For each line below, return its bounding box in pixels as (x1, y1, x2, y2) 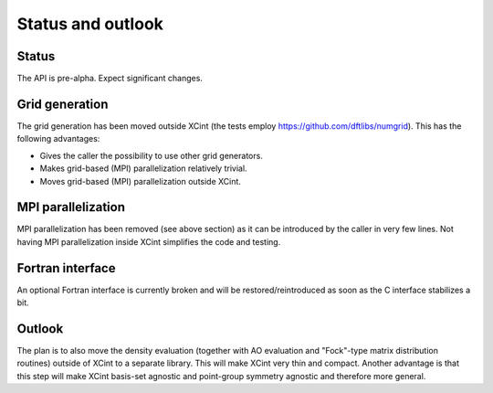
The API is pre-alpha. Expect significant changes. (16, 73, 203, 84)
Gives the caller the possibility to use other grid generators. (39, 150, 264, 161)
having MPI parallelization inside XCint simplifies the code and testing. (16, 236, 281, 247)
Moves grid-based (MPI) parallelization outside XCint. (39, 175, 242, 186)
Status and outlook (16, 14, 164, 34)
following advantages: (16, 133, 100, 144)
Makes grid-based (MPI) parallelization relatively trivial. (39, 163, 247, 174)
